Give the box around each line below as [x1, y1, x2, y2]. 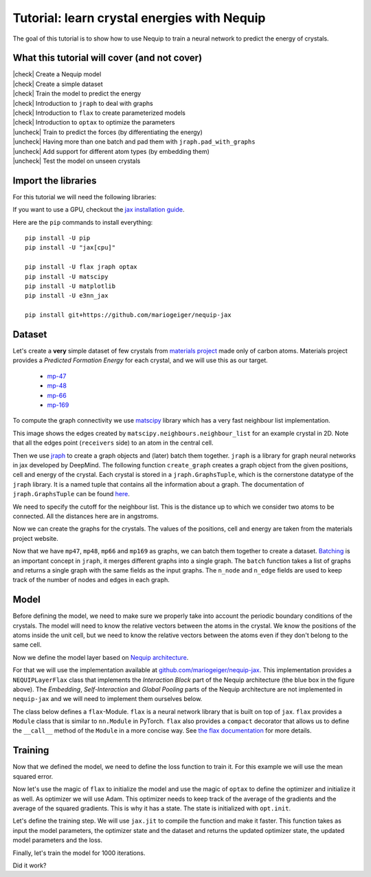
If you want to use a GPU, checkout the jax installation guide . [12, 206, 185, 214]
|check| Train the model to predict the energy [12, 89, 142, 98]
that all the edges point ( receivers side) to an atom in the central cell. [12, 438, 214, 447]
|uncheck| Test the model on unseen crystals [12, 157, 141, 165]
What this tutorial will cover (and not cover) [12, 52, 203, 64]
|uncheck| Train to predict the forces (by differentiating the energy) [12, 128, 203, 136]
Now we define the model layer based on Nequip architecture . [12, 653, 189, 661]
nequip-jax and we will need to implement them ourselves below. [12, 695, 203, 703]
